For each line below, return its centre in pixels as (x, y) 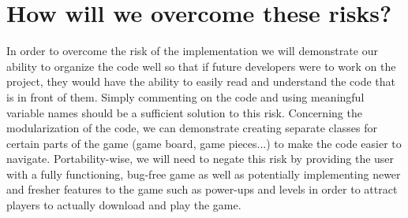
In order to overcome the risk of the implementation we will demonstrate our (192, 51)
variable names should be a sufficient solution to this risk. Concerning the (184, 112)
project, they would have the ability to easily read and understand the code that (201, 81)
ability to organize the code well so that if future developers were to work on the (201, 66)
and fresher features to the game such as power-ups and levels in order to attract (202, 189)
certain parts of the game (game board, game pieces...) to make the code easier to (204, 143)
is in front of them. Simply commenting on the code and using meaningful (185, 96)
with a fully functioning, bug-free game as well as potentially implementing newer (204, 174)
